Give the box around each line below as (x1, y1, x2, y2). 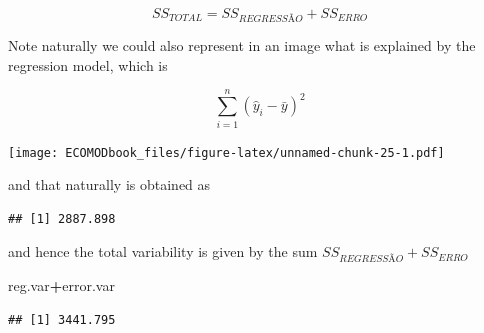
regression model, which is (8, 54, 168, 75)
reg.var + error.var (8, 274, 115, 295)
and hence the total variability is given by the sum (8, 241, 318, 262)
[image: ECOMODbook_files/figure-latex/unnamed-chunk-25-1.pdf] (8, 145, 445, 160)
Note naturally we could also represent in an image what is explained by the (8, 35, 476, 56)
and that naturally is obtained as (8, 174, 211, 195)
